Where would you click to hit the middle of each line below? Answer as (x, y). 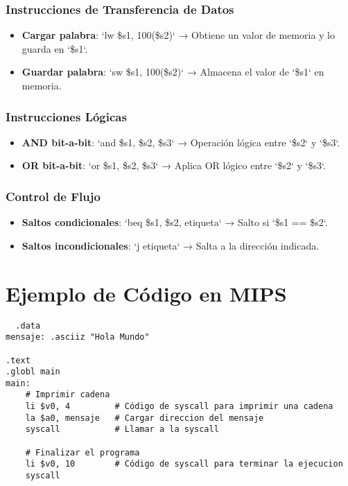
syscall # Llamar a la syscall (122, 429)
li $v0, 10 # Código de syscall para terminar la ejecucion (184, 464)
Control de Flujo (53, 196)
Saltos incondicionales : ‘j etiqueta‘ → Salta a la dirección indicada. (171, 245)
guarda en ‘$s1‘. (55, 48)
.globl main (33, 372)
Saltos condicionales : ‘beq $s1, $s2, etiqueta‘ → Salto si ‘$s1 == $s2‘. (175, 222)
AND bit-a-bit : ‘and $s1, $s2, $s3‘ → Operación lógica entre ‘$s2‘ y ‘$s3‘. (181, 142)
